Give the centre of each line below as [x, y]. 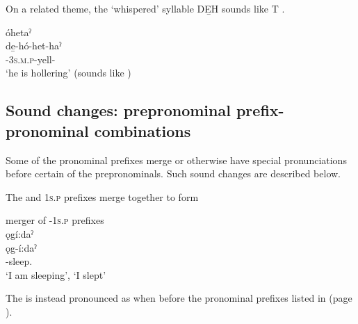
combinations [143, 130]
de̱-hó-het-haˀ [34, 46]
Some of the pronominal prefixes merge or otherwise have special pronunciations [176, 160]
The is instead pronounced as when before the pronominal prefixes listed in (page [179, 298]
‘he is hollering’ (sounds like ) [68, 73]
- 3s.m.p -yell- [31, 59]
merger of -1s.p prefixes [55, 220]
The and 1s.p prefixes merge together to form [102, 196]
